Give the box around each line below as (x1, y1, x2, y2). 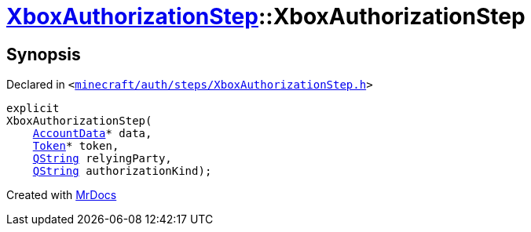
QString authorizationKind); (32, 165, 212, 178)
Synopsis (6, 44, 81, 64)
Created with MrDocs (6, 188, 117, 202)
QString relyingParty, (32, 152, 172, 165)
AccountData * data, (32, 127, 152, 140)
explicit (6, 102, 60, 115)
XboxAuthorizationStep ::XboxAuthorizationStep (6, 3, 526, 30)
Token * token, (32, 140, 119, 153)
